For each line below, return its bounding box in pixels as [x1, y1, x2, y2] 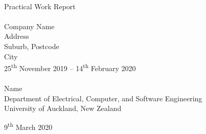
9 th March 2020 [4, 120, 53, 132]
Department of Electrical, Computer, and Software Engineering [4, 93, 202, 103]
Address [4, 31, 29, 41]
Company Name [4, 20, 55, 31]
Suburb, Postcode [4, 40, 59, 51]
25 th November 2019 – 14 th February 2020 [4, 61, 136, 73]
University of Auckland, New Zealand [4, 103, 122, 114]
